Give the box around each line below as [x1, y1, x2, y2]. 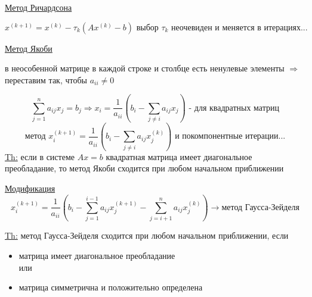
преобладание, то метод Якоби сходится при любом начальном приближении [5, 162, 284, 174]
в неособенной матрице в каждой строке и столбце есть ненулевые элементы [5, 62, 285, 74]
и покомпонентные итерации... [175, 132, 286, 141]
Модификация [5, 182, 55, 194]
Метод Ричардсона [5, 1, 72, 13]
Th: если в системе [5, 150, 75, 162]
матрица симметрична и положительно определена [18, 281, 203, 293]
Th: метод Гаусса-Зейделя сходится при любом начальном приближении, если [5, 229, 289, 242]
